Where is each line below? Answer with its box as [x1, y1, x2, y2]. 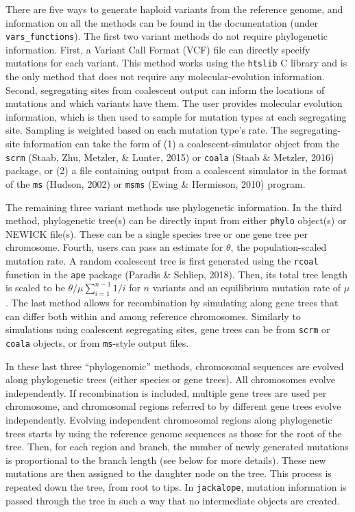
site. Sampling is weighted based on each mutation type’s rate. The [5, 123, 288, 137]
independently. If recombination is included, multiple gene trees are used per [5, 385, 327, 400]
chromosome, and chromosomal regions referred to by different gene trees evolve [5, 399, 341, 413]
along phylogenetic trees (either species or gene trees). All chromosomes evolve [5, 372, 335, 387]
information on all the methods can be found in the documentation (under [5, 15, 318, 29]
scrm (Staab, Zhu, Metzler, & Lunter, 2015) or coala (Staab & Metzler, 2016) [5, 149, 334, 164]
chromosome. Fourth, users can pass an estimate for [5, 240, 223, 254]
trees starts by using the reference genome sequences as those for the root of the [5, 426, 342, 440]
